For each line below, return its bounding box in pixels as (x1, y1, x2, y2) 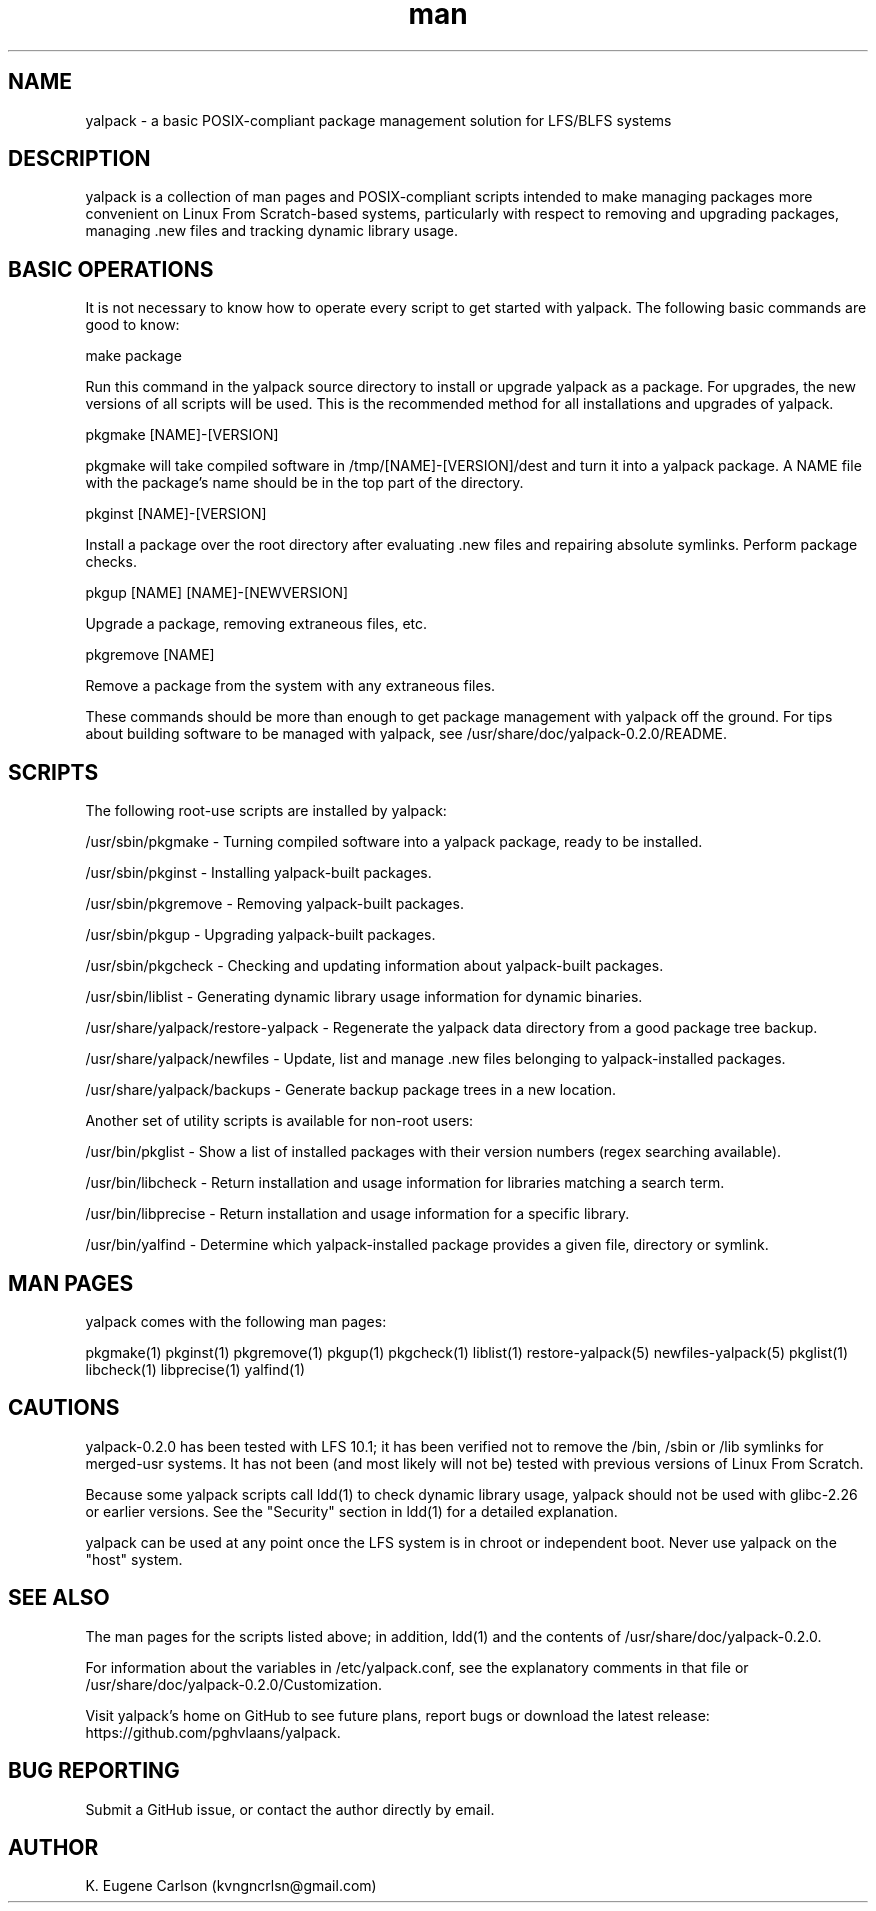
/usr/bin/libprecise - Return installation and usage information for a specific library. (85, 1205, 630, 1223)
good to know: (85, 316, 180, 334)
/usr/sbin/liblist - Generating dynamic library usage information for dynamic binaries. (85, 988, 643, 1006)
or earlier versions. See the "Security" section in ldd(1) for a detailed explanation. (85, 1502, 618, 1520)
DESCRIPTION (8, 146, 151, 172)
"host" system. (85, 1550, 183, 1568)
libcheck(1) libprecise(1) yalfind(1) (85, 1360, 305, 1378)
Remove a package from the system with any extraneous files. (85, 677, 496, 695)
